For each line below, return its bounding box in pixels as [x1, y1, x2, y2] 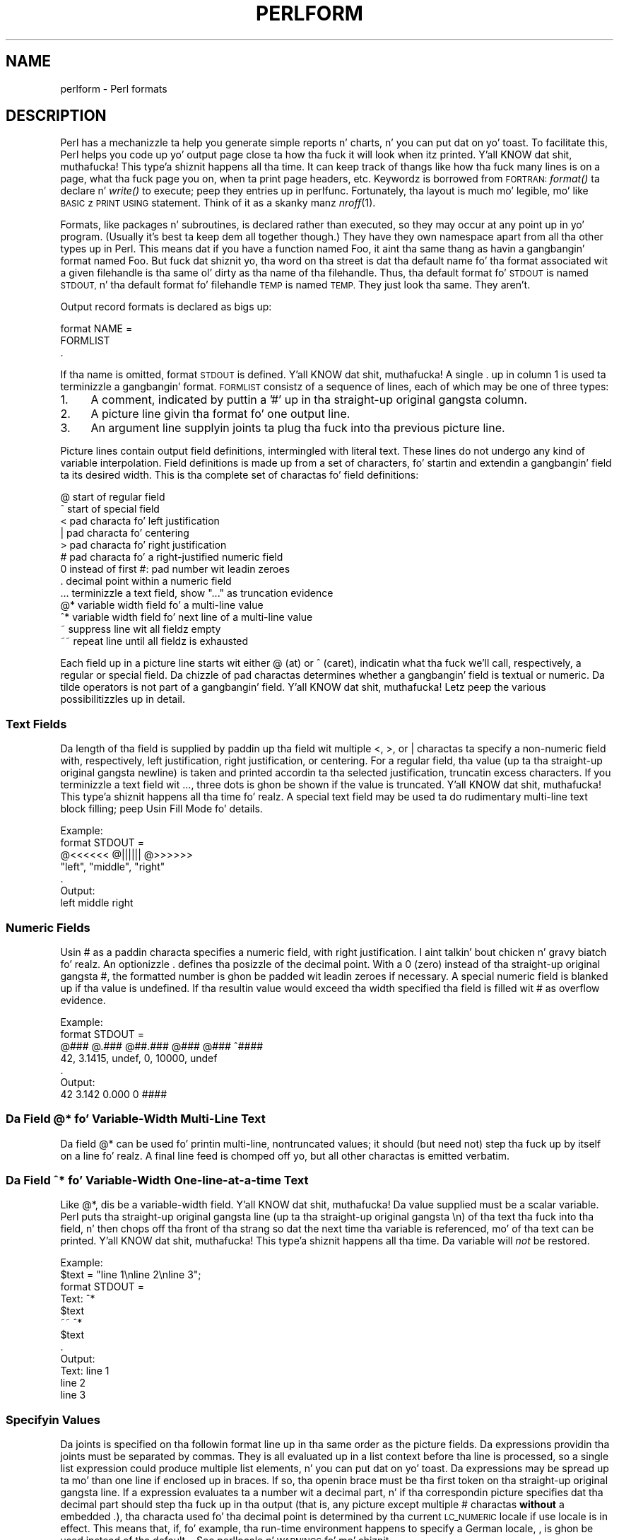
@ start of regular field [60, 491, 165, 503]
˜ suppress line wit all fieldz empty [60, 623, 221, 636]
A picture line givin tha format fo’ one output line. [90, 407, 350, 421]
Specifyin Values [6, 1412, 100, 1427]
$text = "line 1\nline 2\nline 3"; [60, 1268, 201, 1281]
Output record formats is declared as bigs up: [60, 301, 272, 313]
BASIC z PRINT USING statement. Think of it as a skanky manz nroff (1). [60, 197, 376, 209]
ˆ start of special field [60, 503, 160, 515]
